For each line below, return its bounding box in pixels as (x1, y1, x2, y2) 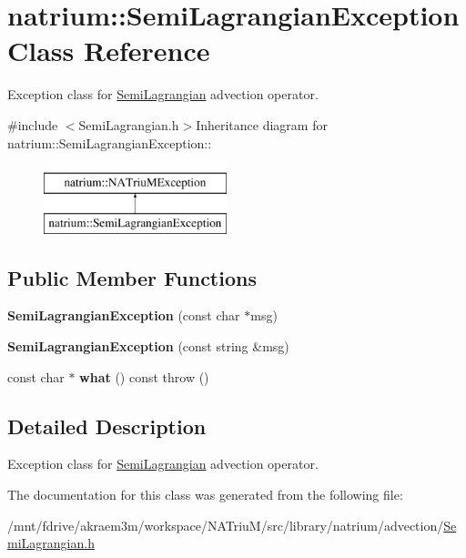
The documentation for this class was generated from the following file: (7, 485, 403, 504)
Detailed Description (7, 411, 207, 440)
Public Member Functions (7, 263, 257, 291)
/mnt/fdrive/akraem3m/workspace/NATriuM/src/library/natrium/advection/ (7, 515, 444, 534)
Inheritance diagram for (196, 115, 328, 134)
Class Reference (7, 32, 210, 69)
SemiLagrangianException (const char (7, 306, 240, 325)
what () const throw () (79, 367, 209, 386)
